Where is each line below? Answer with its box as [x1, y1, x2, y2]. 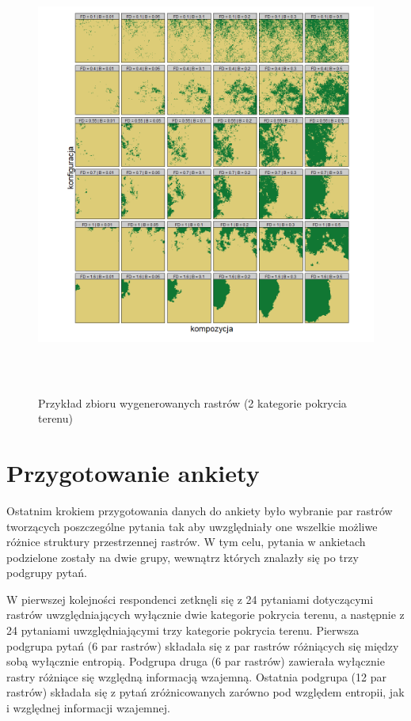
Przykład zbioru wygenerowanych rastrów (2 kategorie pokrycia [38, 394, 347, 411]
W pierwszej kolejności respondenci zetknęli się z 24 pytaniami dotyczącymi [6, 590, 374, 607]
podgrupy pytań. [6, 564, 87, 581]
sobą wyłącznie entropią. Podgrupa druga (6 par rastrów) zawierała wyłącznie [6, 653, 385, 670]
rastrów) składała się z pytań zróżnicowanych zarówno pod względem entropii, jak [6, 684, 405, 700]
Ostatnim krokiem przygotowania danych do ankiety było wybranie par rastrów [6, 502, 393, 518]
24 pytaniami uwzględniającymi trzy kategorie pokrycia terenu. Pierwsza [6, 622, 360, 639]
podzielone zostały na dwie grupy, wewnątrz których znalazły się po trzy [6, 548, 359, 565]
